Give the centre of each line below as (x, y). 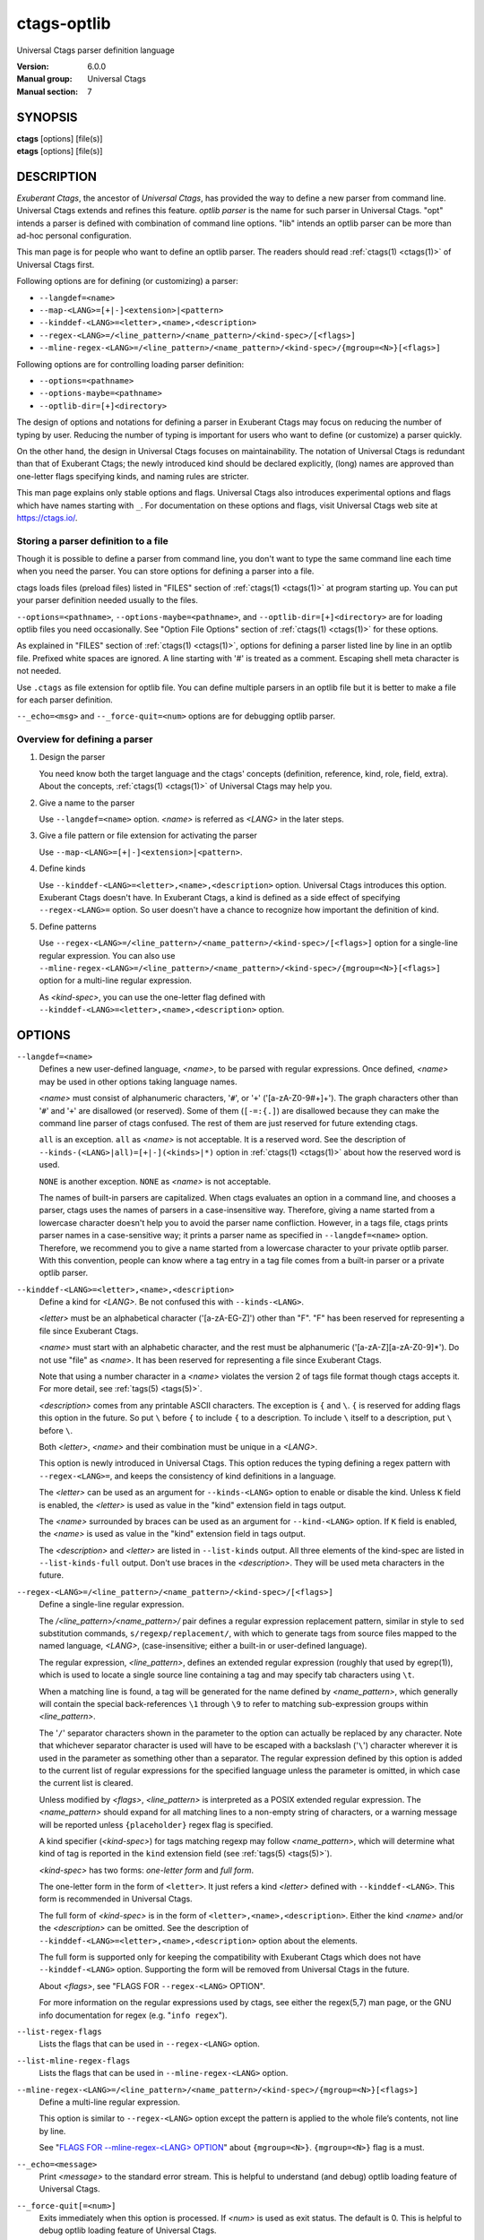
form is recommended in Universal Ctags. (116, 1899)
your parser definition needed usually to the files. (108, 600)
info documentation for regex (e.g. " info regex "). (133, 2015)
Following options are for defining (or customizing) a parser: (127, 281)
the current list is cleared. (86, 1783)
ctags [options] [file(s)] (60, 138)
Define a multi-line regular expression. (110, 2102)
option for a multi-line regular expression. (116, 980)
